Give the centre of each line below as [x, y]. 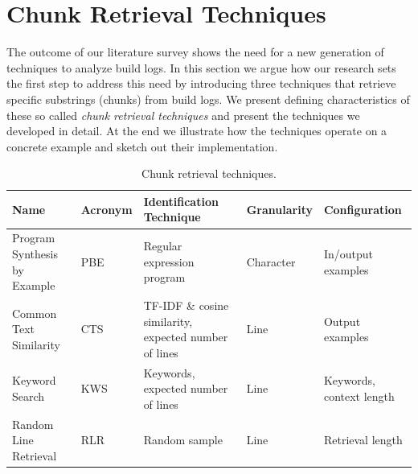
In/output [348, 253]
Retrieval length [363, 440]
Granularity [279, 209]
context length [359, 396]
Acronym [107, 209]
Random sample [183, 440]
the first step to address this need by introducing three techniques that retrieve [201, 83]
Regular [163, 246]
